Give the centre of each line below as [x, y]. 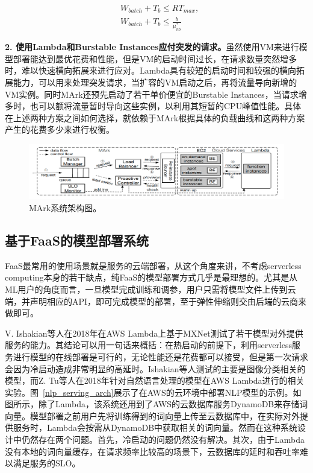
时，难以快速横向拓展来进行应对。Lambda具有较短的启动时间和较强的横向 [150, 70]
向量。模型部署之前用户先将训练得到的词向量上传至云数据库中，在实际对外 [152, 415]
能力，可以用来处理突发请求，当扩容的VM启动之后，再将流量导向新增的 [155, 82]
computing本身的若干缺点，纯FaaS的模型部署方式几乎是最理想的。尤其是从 [151, 277]
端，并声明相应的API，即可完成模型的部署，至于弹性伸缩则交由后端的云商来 [156, 301]
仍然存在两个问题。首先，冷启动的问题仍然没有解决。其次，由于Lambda [163, 440]
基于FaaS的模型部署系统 [77, 240]
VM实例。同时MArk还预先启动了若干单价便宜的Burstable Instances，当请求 [152, 94]
